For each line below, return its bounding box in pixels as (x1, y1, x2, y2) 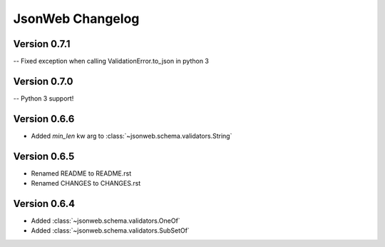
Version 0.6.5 (13, 150, 75, 162)
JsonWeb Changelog (13, 11, 140, 26)
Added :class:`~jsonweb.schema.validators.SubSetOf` (31, 226, 190, 235)
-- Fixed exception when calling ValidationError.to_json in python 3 (13, 57, 210, 66)
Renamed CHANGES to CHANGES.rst (31, 179, 141, 188)
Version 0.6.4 (13, 197, 76, 210)
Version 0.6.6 (13, 113, 75, 125)
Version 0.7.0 (13, 75, 74, 87)
